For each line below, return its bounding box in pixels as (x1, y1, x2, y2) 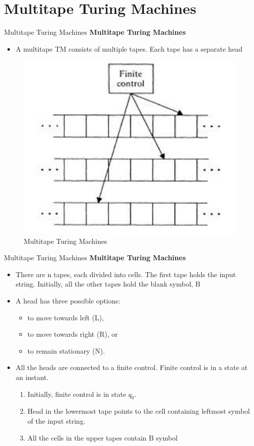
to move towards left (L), (27, 312, 104, 322)
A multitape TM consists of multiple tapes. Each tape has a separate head (15, 43, 243, 54)
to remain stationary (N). (27, 345, 105, 356)
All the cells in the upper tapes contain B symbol (27, 432, 178, 443)
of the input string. (27, 415, 86, 426)
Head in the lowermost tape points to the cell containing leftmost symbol (27, 406, 250, 416)
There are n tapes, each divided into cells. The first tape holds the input (15, 269, 236, 279)
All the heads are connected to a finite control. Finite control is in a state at (15, 362, 248, 372)
